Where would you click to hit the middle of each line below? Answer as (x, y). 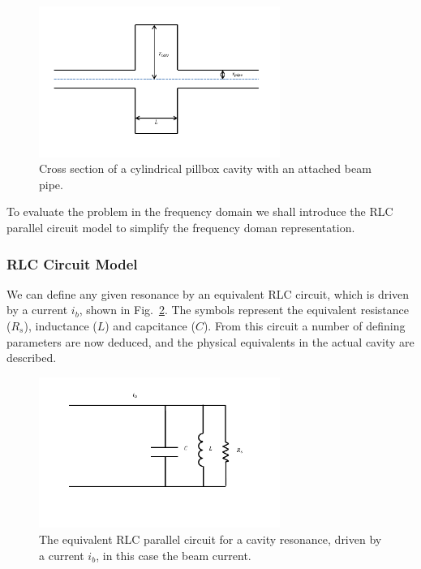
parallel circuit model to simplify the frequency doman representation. (181, 227)
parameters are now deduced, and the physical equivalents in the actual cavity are (210, 341)
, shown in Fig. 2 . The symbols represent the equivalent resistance (244, 310)
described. (32, 358)
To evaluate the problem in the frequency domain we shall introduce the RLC (200, 211)
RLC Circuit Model (72, 263)
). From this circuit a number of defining (304, 325)
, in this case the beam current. (174, 555)
